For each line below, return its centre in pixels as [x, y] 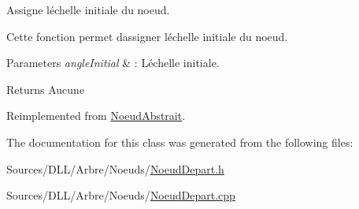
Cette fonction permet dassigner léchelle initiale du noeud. [147, 36]
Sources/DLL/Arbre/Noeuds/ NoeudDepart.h [115, 168]
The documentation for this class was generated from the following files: [180, 142]
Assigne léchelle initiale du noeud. [88, 9]
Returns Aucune [46, 89]
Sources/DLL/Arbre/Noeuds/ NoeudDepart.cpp [121, 195]
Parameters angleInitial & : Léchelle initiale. [113, 63]
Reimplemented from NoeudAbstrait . [96, 116]
